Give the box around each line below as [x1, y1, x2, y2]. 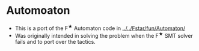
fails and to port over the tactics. [14, 38, 96, 46]
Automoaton [6, 4, 70, 17]
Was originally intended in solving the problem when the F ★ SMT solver [14, 31, 194, 39]
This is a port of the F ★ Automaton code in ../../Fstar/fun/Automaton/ [14, 23, 185, 32]
